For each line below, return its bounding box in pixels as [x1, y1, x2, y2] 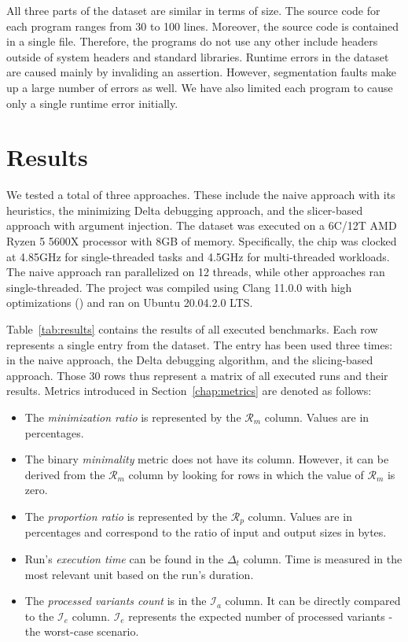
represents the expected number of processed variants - [128, 607, 393, 624]
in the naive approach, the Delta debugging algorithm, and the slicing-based [6, 352, 373, 368]
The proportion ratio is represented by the [24, 507, 228, 524]
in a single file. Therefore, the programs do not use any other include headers [6, 33, 378, 50]
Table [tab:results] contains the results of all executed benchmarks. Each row [6, 321, 378, 338]
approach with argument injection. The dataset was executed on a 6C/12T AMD [6, 217, 397, 234]
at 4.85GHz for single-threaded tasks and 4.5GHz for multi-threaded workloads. [6, 248, 390, 264]
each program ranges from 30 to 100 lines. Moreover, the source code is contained [6, 17, 399, 34]
